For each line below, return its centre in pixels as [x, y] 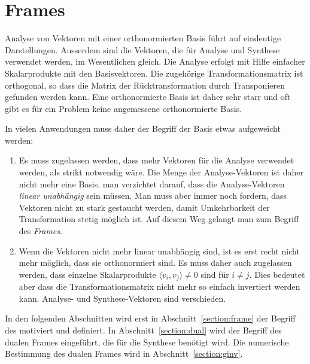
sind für [215, 274]
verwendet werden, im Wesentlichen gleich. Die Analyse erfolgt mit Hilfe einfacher [155, 61]
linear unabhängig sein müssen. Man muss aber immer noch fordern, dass [153, 195]
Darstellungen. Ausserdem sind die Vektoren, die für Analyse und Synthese [142, 49]
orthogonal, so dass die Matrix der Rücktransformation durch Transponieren [145, 85]
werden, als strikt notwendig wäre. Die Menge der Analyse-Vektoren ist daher [161, 172]
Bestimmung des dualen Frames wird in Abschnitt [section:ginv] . [124, 354]
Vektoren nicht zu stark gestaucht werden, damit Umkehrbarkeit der [144, 207]
